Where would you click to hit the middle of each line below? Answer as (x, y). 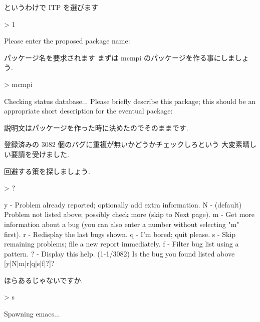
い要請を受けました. (37, 154)
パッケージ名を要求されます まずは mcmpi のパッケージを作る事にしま (119, 57)
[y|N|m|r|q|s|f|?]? (29, 263)
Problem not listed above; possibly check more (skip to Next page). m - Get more (129, 214)
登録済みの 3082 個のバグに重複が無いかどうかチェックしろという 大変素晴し (130, 144)
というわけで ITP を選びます (51, 7)
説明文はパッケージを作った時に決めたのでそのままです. (96, 127)
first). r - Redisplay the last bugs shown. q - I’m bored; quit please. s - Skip (120, 234)
